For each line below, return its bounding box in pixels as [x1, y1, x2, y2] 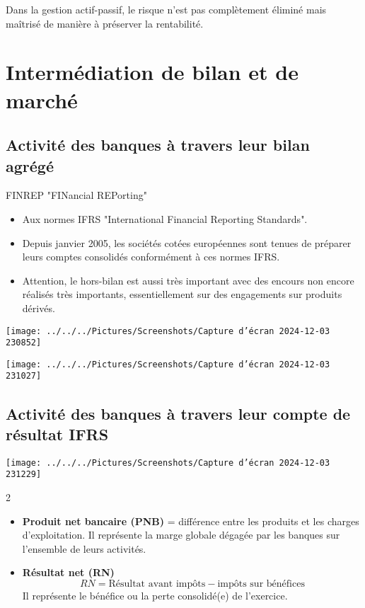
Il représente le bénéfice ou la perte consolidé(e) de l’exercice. [22, 588, 288, 602]
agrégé [6, 154, 54, 176]
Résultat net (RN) [22, 565, 115, 580]
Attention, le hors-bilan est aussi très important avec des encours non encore [22, 273, 354, 287]
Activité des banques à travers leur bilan [6, 134, 310, 156]
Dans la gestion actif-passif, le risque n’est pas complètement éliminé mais [6, 2, 327, 16]
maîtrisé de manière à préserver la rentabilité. [6, 16, 204, 30]
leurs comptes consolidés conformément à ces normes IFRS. [22, 249, 280, 264]
